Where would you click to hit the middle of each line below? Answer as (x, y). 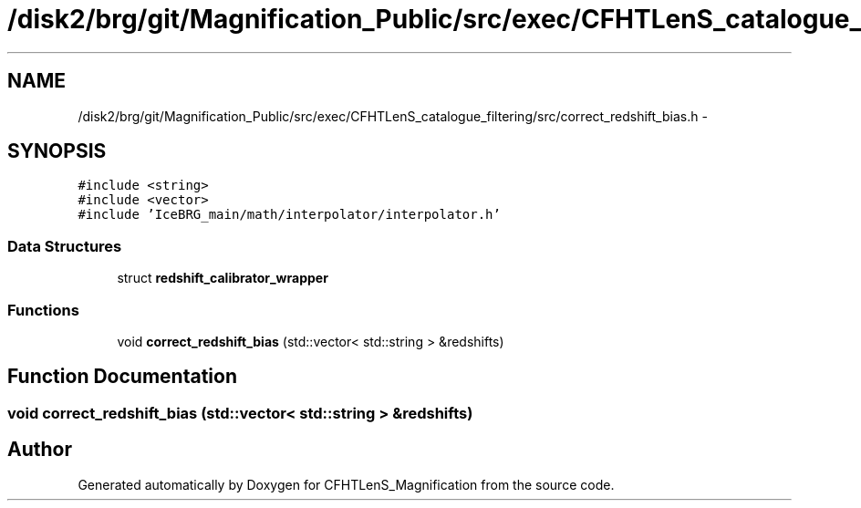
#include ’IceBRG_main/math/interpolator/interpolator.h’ (289, 215)
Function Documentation (122, 377)
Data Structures (65, 246)
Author (40, 450)
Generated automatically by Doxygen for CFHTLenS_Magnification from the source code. (346, 484)
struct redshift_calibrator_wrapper (223, 278)
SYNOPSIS (57, 151)
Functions (43, 310)
